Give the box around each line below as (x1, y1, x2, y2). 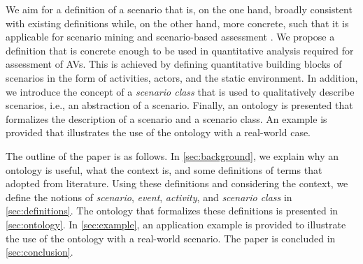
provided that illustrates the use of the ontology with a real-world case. (6, 125, 311, 140)
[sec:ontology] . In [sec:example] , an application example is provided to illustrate (6, 217, 346, 231)
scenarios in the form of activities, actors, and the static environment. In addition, (6, 70, 358, 85)
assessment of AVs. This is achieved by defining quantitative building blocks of (6, 57, 342, 71)
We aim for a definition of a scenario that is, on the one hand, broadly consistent (6, 2, 353, 16)
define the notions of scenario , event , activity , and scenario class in (6, 189, 292, 204)
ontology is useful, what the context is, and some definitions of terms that (6, 162, 322, 177)
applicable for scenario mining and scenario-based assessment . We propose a (6, 29, 335, 44)
